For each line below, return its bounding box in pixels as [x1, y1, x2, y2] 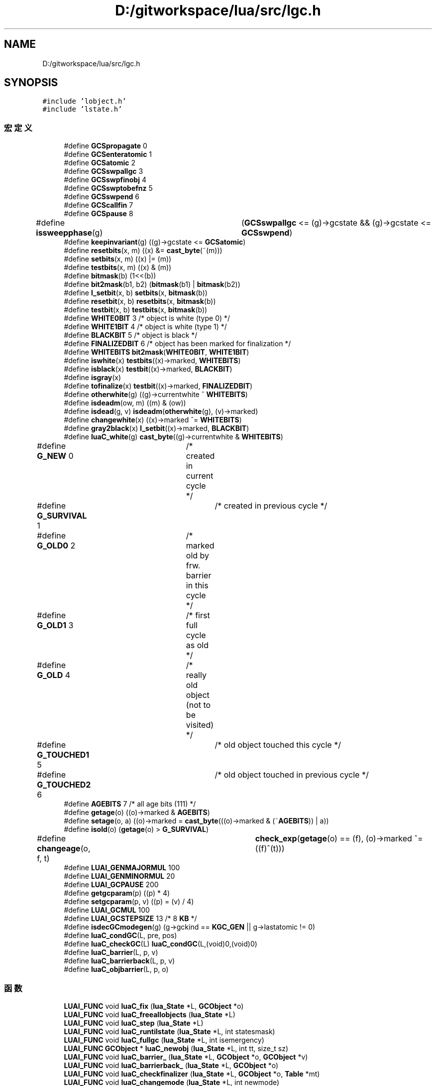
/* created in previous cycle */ [215, 501, 327, 511]
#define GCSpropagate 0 [64, 141, 147, 150]
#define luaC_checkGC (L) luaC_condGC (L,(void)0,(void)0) [64, 940, 257, 949]
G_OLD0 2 [37, 541, 76, 551]
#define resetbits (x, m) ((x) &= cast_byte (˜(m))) [64, 246, 222, 255]
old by [186, 550, 210, 561]
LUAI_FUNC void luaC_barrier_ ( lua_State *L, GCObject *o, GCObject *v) [64, 1052, 308, 1061]
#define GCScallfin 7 [64, 201, 133, 210]
